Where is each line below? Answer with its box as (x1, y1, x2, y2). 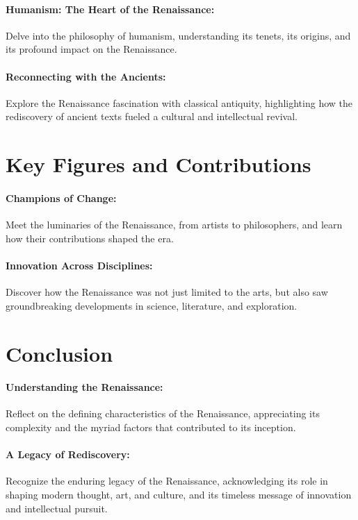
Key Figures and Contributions (6, 150, 311, 178)
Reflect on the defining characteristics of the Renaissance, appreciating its (6, 406, 320, 421)
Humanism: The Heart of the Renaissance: (6, 1, 215, 16)
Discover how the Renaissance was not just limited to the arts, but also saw (6, 285, 328, 299)
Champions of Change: (6, 190, 117, 205)
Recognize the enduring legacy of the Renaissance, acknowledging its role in (6, 473, 328, 488)
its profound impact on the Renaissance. (6, 42, 177, 56)
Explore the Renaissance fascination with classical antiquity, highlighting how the (6, 95, 353, 110)
